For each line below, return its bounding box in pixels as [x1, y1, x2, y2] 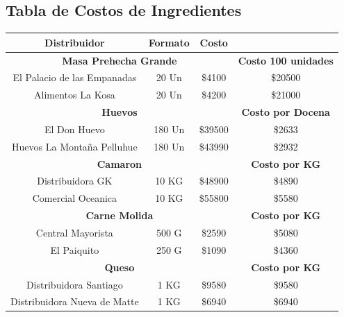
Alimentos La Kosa [34, 87, 115, 102]
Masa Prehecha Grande [62, 53, 177, 67]
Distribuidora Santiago [26, 277, 123, 291]
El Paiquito [50, 242, 99, 257]
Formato [148, 35, 190, 49]
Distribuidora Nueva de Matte [10, 294, 139, 309]
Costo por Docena [241, 105, 330, 119]
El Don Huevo [44, 121, 105, 136]
